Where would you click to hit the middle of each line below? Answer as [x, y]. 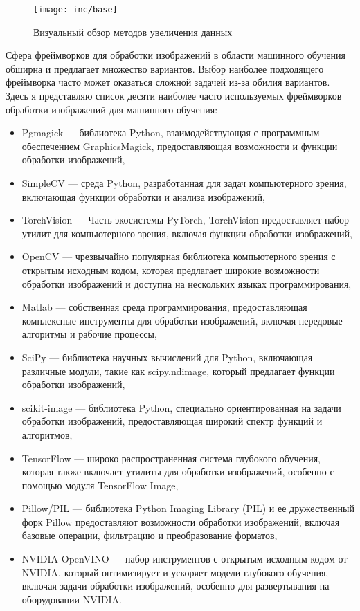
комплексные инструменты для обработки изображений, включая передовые [182, 320]
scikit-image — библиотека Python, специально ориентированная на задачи [181, 407]
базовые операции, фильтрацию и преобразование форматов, [150, 535]
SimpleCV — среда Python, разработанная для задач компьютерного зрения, [184, 183]
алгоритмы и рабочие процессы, [89, 334]
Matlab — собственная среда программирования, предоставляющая [164, 307]
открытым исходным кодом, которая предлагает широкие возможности [171, 270]
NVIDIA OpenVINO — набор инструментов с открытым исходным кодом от [184, 559]
